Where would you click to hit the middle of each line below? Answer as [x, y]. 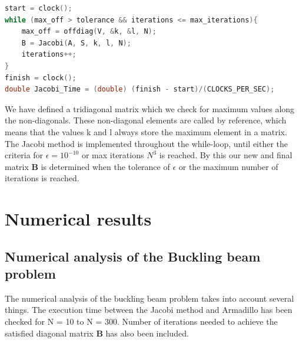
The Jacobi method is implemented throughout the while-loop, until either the [147, 143]
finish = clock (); [41, 78]
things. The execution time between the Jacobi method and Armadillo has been [149, 310]
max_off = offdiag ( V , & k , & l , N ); [89, 32]
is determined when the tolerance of [105, 166]
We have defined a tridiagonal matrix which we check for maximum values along [150, 108]
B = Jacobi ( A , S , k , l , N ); [76, 43]
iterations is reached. [42, 178]
